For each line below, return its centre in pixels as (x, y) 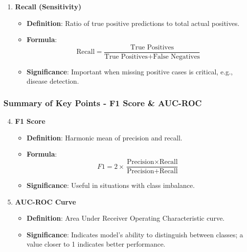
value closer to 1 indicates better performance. (96, 244)
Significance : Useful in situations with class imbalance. (111, 185)
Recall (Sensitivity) (48, 6)
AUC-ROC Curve (45, 201)
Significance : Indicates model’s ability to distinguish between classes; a (135, 234)
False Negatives (176, 57)
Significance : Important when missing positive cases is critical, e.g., (130, 71)
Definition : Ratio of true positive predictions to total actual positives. (133, 23)
